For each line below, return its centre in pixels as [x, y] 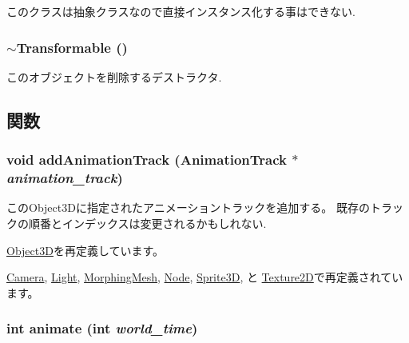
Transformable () [72, 47]
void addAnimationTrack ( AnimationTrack [147, 160]
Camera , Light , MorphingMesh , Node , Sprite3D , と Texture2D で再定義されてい [205, 277]
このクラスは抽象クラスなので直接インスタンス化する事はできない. [181, 11]
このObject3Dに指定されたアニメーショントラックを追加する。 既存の [189, 207]
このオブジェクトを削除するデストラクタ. [114, 76]
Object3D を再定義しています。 [85, 250]
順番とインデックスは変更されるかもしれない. [147, 223]
